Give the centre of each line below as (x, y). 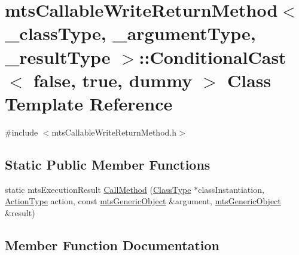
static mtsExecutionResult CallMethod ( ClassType (98, 189)
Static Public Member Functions (108, 164)
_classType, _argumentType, (130, 33)
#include (22, 132)
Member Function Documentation (112, 245)
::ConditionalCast (213, 56)
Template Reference (89, 103)
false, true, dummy (113, 80)
